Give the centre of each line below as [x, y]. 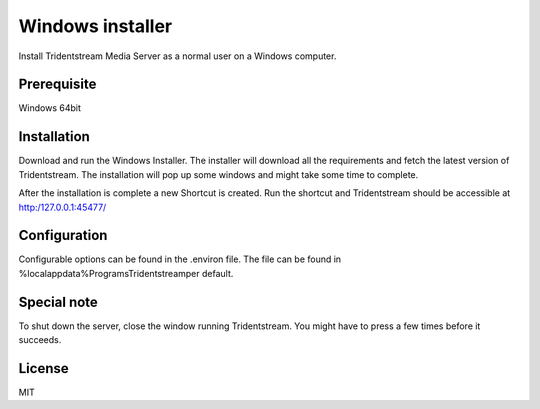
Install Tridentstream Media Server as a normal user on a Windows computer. [177, 56]
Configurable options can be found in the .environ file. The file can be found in [180, 259]
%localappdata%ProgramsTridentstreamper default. [126, 273]
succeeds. [40, 340]
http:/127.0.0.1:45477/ [62, 207]
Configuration [63, 235]
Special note [58, 301]
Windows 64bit [50, 108]
